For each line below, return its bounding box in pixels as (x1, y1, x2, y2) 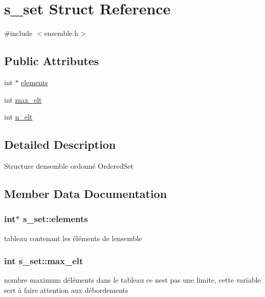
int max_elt (4, 94, 42, 105)
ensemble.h (44, 28, 79, 38)
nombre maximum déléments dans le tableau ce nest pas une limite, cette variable (4, 274, 261, 285)
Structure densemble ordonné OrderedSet (4, 160, 134, 171)
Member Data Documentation (4, 185, 167, 201)
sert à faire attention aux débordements (4, 284, 128, 295)
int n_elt (4, 111, 33, 122)
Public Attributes (4, 53, 99, 69)
